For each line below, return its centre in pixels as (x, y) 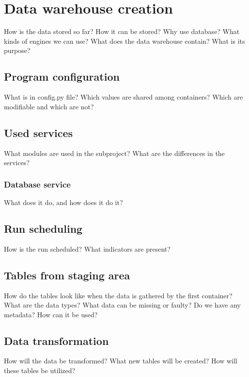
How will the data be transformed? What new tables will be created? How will (121, 361)
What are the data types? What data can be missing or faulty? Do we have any (122, 305)
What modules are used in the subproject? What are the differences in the (114, 153)
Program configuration (62, 77)
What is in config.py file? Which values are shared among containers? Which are (124, 97)
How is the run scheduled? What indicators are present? (87, 248)
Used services (38, 132)
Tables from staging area (67, 275)
